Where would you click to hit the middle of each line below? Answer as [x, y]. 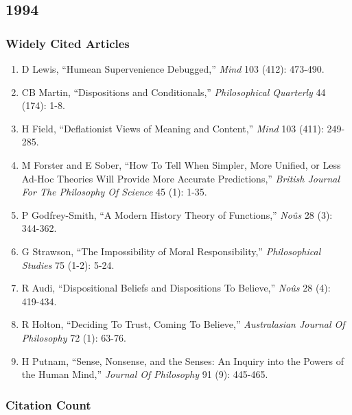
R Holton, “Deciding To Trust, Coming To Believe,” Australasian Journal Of [183, 324]
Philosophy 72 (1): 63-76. [74, 337]
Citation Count [48, 404]
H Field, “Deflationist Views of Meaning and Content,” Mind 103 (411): [173, 128]
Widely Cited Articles [68, 43]
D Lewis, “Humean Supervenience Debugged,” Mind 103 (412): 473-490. [173, 69]
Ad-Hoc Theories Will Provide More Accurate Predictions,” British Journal [181, 178]
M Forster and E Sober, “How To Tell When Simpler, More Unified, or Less [181, 164]
